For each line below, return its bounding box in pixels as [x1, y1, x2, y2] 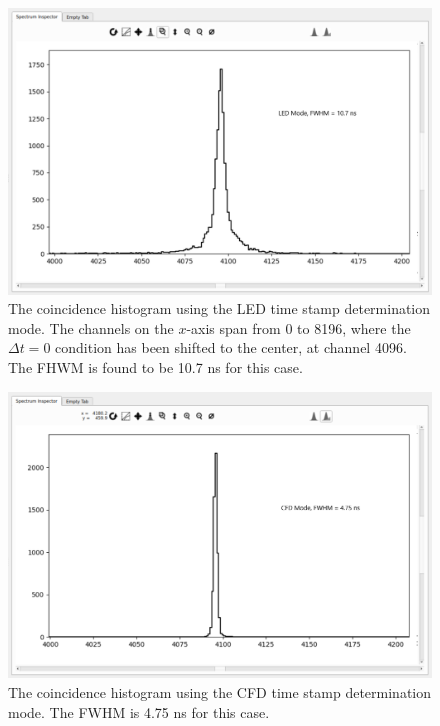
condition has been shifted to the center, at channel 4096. [55, 337, 407, 358]
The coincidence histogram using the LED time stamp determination [8, 298, 431, 319]
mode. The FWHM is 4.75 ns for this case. [8, 701, 270, 722]
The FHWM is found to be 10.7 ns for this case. [8, 356, 303, 377]
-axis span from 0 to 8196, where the [186, 317, 411, 338]
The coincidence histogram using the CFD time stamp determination [8, 682, 432, 703]
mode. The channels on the [8, 317, 174, 338]
